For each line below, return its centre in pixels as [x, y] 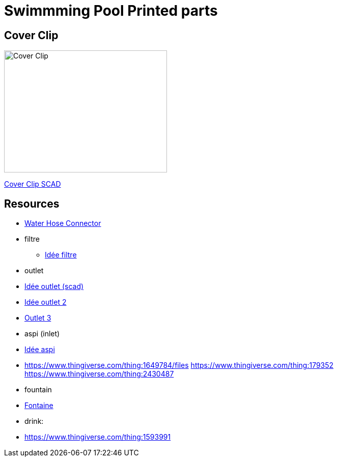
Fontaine [39, 406]
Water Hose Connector [63, 223]
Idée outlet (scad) [54, 286]
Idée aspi [40, 350]
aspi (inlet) [42, 334]
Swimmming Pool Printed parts [111, 11]
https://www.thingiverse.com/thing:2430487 [99, 374]
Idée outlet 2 [46, 302]
